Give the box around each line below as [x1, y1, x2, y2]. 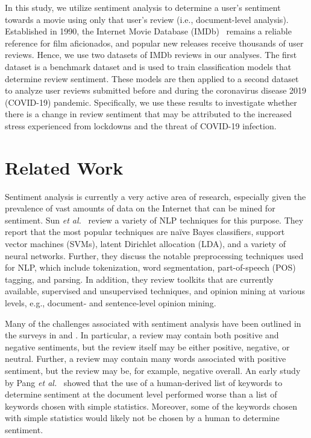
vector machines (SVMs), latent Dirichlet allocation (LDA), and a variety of [5, 237, 286, 250]
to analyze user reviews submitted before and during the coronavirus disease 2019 [5, 84, 307, 97]
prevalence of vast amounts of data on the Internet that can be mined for [5, 202, 275, 214]
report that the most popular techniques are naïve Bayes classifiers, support [5, 225, 285, 238]
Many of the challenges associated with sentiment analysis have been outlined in [5, 317, 301, 329]
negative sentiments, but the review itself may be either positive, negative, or [5, 340, 290, 353]
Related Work [5, 155, 124, 179]
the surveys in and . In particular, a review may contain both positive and [5, 329, 279, 341]
